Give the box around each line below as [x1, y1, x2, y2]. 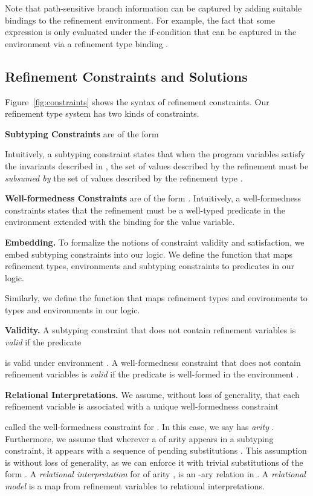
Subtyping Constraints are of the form [5, 127, 159, 140]
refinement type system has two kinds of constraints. [5, 107, 199, 120]
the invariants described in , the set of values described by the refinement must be [5, 159, 309, 172]
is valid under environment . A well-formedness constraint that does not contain [5, 356, 301, 368]
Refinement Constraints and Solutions [5, 67, 248, 85]
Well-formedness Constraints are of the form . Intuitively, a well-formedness [5, 192, 302, 204]
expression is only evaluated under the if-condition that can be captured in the [5, 25, 297, 38]
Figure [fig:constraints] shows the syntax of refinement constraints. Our [5, 95, 269, 108]
